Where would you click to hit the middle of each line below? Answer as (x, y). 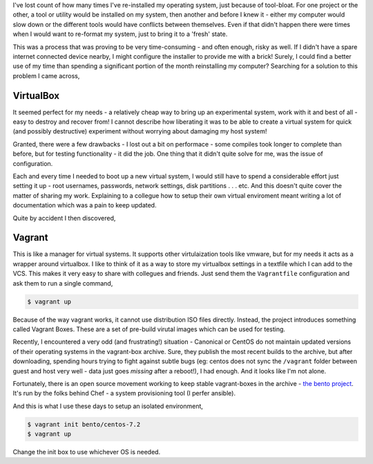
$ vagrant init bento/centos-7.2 (84, 424)
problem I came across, (46, 75)
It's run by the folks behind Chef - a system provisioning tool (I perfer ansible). (124, 393)
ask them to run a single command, (63, 283)
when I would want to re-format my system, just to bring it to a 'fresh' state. (120, 34)
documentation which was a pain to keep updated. (85, 205)
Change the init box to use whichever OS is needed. (87, 452)
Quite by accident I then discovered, (64, 218)
